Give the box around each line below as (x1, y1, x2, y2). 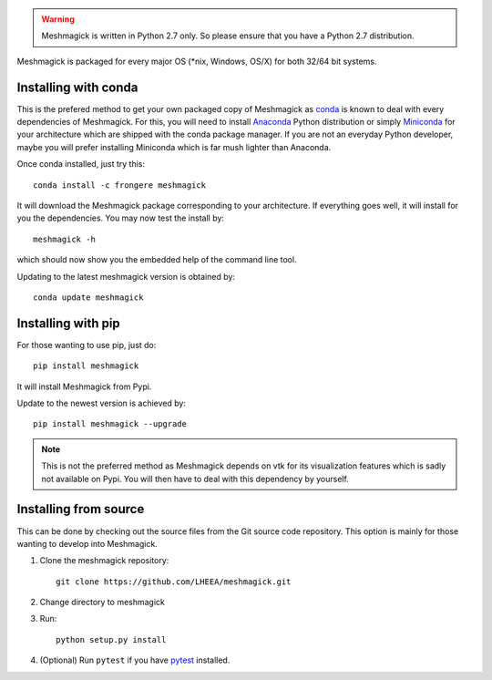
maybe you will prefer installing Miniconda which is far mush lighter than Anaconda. (16, 141, 332, 152)
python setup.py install (56, 634, 167, 644)
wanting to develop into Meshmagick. (16, 538, 159, 549)
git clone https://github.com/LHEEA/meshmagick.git (56, 576, 292, 587)
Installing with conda (16, 79, 138, 95)
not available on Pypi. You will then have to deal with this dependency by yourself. (41, 473, 350, 484)
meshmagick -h (33, 233, 96, 244)
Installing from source (16, 501, 145, 517)
